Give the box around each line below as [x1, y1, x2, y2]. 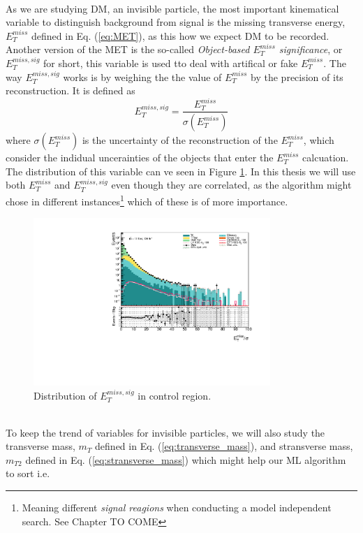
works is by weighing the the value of [63, 69, 222, 84]
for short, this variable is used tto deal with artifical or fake [43, 55, 298, 70]
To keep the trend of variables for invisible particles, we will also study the [6, 425, 325, 439]
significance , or [279, 42, 343, 57]
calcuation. [302, 150, 349, 165]
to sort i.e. [6, 466, 50, 481]
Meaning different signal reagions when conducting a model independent [22, 500, 332, 515]
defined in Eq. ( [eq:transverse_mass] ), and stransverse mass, [95, 439, 353, 453]
